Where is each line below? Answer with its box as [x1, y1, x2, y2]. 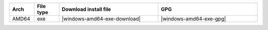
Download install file [62, 6, 111, 12]
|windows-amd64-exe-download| [62, 15, 141, 22]
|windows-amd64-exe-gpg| [161, 15, 226, 22]
